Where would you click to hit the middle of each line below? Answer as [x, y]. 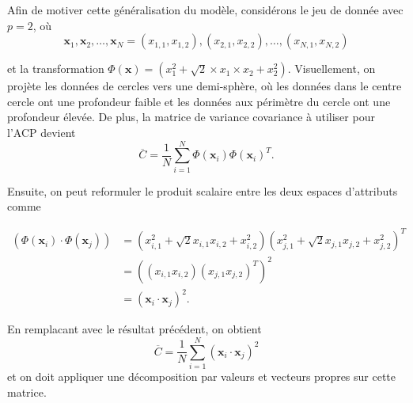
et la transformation [56, 68]
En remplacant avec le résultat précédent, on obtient [135, 329]
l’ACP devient [42, 132]
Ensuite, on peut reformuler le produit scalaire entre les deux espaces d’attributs [203, 190]
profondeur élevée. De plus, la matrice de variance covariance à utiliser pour [191, 117]
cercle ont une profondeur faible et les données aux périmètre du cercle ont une [199, 101]
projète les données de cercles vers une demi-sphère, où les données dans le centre [205, 86]
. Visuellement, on [332, 68]
